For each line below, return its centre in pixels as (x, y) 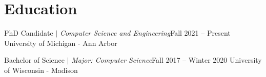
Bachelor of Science (35, 60)
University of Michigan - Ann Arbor (61, 43)
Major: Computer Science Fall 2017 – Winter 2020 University (167, 60)
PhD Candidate (29, 33)
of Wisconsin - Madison (41, 70)
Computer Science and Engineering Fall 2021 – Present (145, 33)
